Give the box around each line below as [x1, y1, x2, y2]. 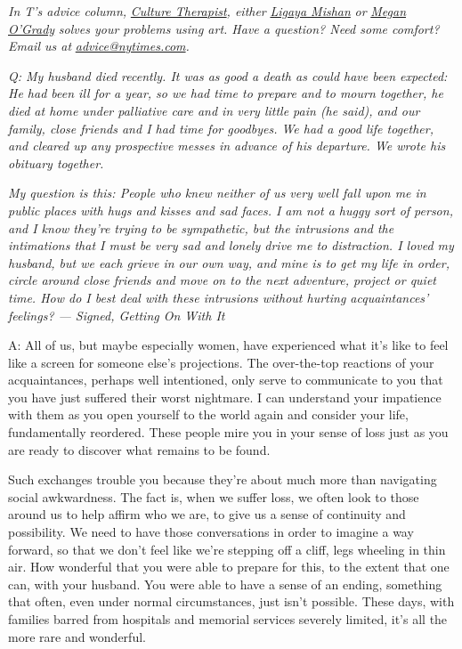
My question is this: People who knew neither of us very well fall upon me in [8, 183, 426, 202]
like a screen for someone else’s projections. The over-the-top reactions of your [8, 353, 434, 371]
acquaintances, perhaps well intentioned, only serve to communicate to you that [8, 370, 443, 389]
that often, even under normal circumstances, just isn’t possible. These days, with [8, 592, 455, 611]
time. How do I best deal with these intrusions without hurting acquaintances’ [8, 288, 429, 306]
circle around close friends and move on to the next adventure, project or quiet [8, 271, 436, 289]
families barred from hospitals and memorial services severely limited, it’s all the [8, 610, 448, 628]
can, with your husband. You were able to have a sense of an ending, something [8, 574, 442, 593]
